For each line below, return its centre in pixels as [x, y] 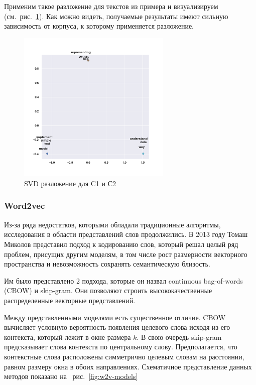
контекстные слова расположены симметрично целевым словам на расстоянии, [124, 356]
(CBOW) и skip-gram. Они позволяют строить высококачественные [108, 290]
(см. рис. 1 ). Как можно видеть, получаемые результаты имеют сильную [116, 16]
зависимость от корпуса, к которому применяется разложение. [99, 26]
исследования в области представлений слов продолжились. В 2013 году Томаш [126, 234]
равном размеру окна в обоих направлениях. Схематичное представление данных [128, 366]
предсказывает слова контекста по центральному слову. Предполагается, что [121, 347]
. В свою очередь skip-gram [179, 337]
